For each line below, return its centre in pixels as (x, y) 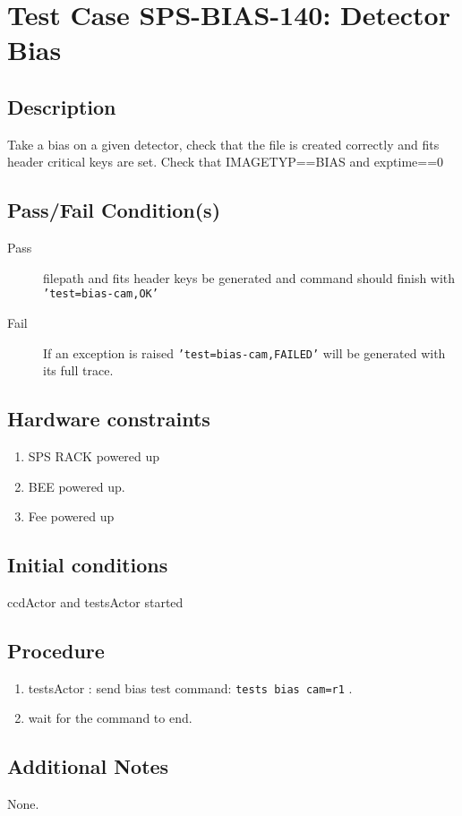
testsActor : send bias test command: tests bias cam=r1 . (190, 687)
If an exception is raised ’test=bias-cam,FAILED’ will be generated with (244, 352)
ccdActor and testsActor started (95, 602)
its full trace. (78, 370)
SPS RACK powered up (94, 456)
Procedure (56, 651)
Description (62, 106)
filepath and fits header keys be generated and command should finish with (249, 277)
